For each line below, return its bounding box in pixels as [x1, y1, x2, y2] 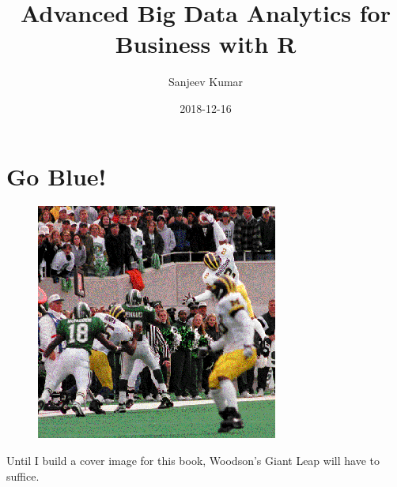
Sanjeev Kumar [168, 73, 244, 90]
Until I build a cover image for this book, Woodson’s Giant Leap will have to [6, 452, 380, 469]
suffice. [6, 467, 40, 484]
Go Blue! [6, 159, 107, 192]
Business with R [115, 28, 297, 60]
